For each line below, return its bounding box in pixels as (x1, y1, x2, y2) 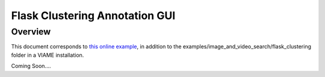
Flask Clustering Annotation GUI (11, 9, 176, 22)
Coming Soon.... (11, 63, 51, 70)
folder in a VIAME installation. (11, 51, 84, 58)
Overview (11, 26, 51, 37)
